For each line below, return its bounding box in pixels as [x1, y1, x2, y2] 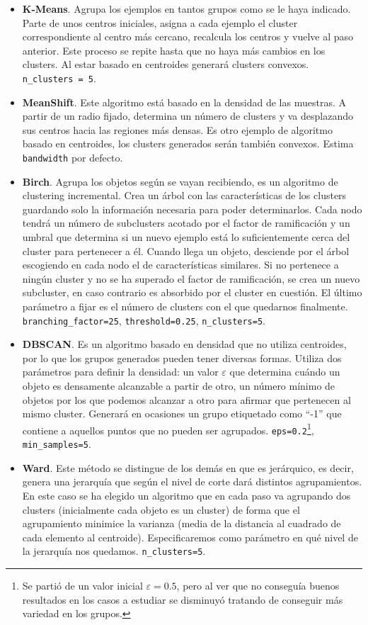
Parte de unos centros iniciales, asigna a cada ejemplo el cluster [22, 15, 298, 30]
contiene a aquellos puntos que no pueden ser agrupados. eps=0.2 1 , [22, 420, 314, 437]
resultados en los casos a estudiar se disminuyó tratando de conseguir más [22, 592, 343, 607]
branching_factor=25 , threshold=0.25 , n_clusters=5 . [22, 312, 265, 327]
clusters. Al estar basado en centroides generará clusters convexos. [22, 57, 309, 72]
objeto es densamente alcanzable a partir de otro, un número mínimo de [22, 378, 335, 393]
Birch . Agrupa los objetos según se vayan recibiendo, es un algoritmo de [22, 174, 338, 188]
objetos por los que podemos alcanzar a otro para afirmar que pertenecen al [22, 392, 351, 407]
